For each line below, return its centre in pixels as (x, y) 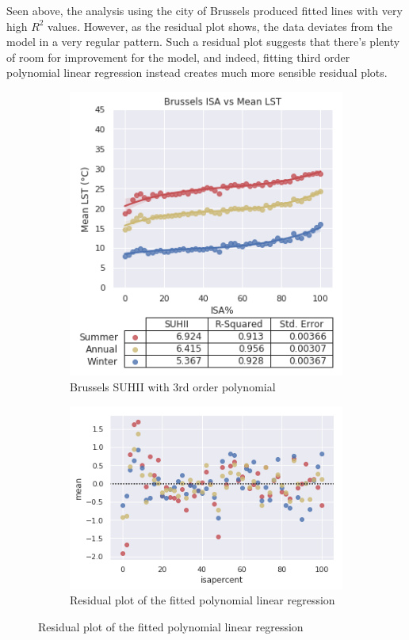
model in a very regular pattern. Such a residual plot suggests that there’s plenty (203, 42)
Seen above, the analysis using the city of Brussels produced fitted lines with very (204, 10)
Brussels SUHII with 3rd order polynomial (173, 387)
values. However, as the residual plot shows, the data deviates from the (220, 26)
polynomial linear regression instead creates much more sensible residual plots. (197, 72)
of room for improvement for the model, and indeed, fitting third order (178, 57)
